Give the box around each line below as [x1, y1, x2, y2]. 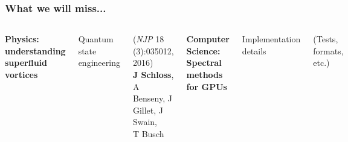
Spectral [186, 56, 222, 69]
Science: [186, 44, 221, 57]
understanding [5, 44, 66, 57]
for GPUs [186, 80, 227, 92]
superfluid [5, 56, 48, 69]
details [242, 44, 266, 57]
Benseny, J [132, 92, 172, 105]
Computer [186, 33, 230, 45]
